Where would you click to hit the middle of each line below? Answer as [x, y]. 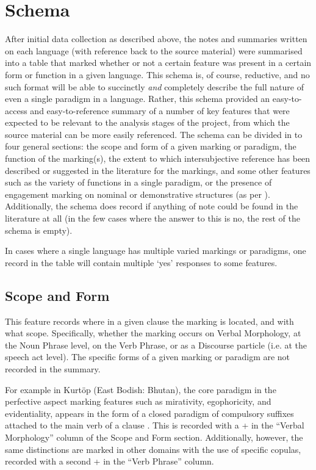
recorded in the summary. [53, 368]
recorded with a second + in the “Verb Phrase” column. [110, 461]
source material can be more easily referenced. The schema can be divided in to [154, 134]
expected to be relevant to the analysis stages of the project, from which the [147, 122]
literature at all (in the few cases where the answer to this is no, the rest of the [153, 218]
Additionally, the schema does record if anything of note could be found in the [152, 206]
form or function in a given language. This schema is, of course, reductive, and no [157, 74]
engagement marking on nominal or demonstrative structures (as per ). [138, 194]
